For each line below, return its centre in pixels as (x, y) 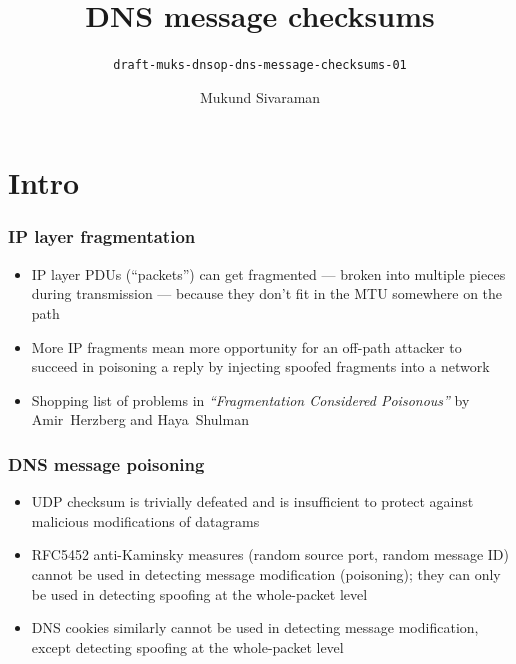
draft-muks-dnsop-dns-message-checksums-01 (260, 65)
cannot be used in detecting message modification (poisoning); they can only (266, 573)
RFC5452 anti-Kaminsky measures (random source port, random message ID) (270, 554)
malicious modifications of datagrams (145, 520)
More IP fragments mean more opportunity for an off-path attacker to (246, 346)
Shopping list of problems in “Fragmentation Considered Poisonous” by (250, 399)
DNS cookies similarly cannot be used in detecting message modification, (255, 627)
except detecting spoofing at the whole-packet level (187, 646)
